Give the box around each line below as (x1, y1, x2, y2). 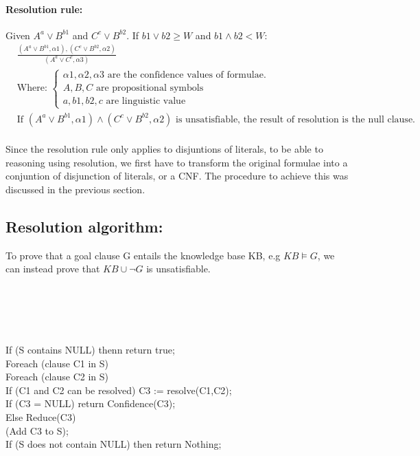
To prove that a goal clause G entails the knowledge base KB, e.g (5, 248, 281, 262)
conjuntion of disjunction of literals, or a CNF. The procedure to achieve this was (5, 169, 349, 183)
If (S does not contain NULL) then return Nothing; (5, 437, 222, 451)
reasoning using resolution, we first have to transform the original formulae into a (5, 155, 348, 169)
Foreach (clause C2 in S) (5, 369, 109, 384)
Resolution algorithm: (5, 216, 163, 237)
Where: (16, 83, 47, 94)
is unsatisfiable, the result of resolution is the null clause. (176, 114, 415, 124)
